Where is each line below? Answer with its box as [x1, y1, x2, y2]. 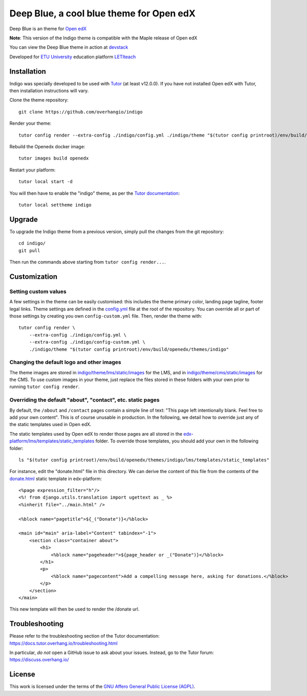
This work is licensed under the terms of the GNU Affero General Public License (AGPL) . [9, 683, 195, 690]
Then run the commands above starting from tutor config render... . [9, 259, 166, 265]
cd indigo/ [18, 240, 46, 246]
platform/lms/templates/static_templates [9, 438, 95, 444]
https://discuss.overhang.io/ [9, 657, 69, 663]
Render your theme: [9, 120, 52, 126]
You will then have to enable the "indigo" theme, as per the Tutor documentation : [9, 190, 180, 196]
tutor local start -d [18, 179, 73, 185]
